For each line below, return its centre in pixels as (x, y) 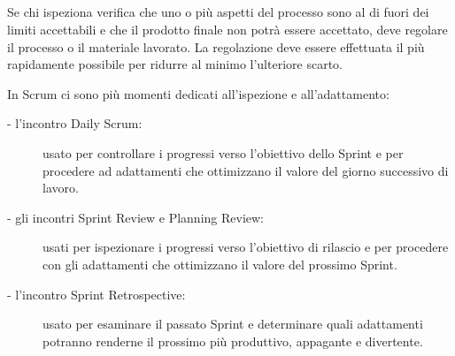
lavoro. (61, 188)
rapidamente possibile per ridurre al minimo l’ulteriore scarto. (175, 64)
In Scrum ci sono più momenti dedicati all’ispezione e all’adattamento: (198, 93)
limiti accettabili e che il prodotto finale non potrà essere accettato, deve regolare (227, 29)
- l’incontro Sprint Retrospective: (96, 294)
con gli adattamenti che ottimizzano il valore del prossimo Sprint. (220, 264)
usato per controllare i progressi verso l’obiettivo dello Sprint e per (223, 152)
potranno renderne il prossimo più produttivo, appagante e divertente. (233, 341)
